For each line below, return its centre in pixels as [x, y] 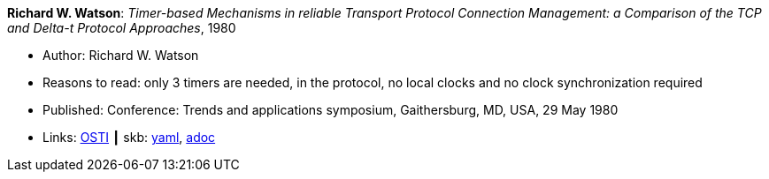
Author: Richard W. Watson [121, 55]
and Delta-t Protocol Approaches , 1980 [122, 28]
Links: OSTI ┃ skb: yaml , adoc [129, 137]
